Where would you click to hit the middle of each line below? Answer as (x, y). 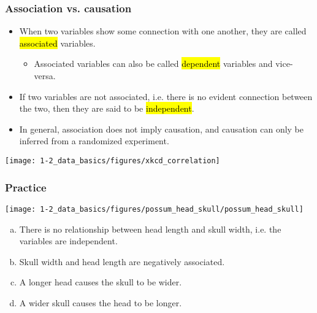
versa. (45, 75)
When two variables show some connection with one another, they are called (163, 31)
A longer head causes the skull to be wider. (101, 282)
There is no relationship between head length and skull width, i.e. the (150, 229)
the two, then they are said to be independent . (107, 108)
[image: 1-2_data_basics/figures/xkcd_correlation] (113, 160)
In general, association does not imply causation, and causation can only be (162, 129)
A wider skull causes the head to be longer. (101, 302)
